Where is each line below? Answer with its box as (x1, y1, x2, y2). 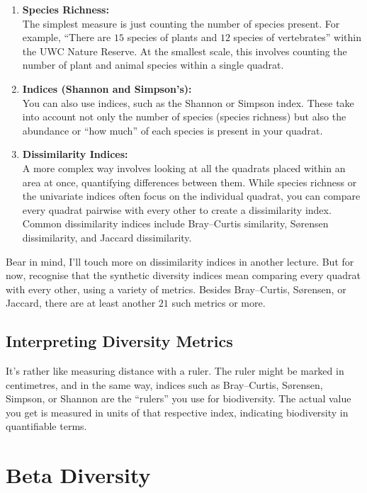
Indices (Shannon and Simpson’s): (22, 81, 192, 96)
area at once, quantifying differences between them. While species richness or (22, 174, 357, 189)
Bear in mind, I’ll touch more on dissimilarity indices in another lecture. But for (6, 254, 354, 268)
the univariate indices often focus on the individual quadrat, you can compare (22, 188, 361, 203)
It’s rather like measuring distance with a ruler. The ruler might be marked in (6, 363, 344, 378)
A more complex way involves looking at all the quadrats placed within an (22, 160, 346, 175)
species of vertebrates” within (233, 30, 361, 45)
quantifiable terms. (6, 419, 87, 433)
